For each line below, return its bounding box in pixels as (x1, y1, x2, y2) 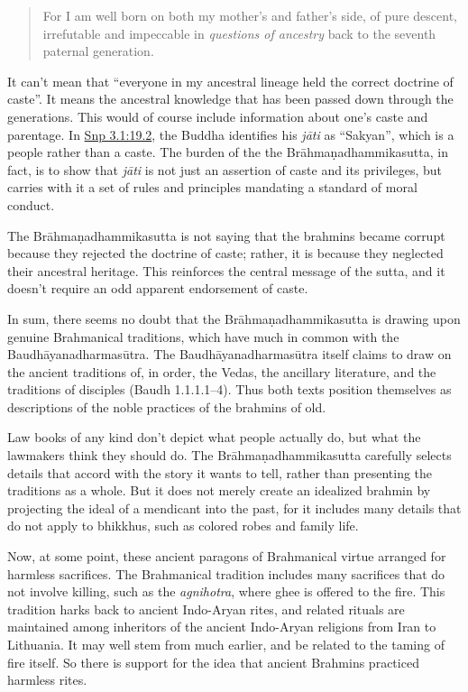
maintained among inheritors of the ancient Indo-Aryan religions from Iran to (7, 617, 436, 636)
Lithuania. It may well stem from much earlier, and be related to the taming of (7, 635, 445, 653)
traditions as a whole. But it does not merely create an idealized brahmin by (7, 481, 431, 500)
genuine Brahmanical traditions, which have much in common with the (7, 327, 399, 346)
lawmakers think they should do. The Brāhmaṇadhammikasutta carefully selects (7, 446, 452, 465)
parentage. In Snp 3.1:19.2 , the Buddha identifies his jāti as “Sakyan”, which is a (7, 125, 454, 143)
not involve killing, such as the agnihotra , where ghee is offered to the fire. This (7, 582, 445, 601)
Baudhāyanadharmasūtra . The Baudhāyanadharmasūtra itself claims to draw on (7, 345, 452, 364)
